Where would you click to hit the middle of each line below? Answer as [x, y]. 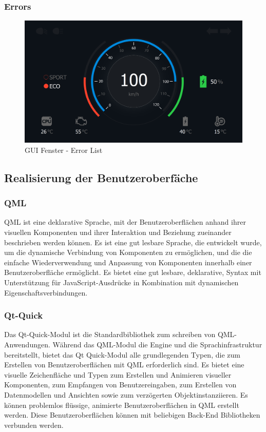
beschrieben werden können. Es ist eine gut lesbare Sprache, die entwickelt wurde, [133, 242]
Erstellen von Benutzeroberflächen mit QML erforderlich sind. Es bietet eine [124, 365]
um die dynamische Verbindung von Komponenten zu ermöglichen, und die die [128, 252]
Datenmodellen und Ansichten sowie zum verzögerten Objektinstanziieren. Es [126, 395]
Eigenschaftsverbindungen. [46, 292]
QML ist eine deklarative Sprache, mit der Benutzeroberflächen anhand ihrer [125, 222]
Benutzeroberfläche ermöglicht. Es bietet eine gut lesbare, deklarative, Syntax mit [133, 272]
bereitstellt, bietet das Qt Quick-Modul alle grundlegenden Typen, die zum [122, 354]
